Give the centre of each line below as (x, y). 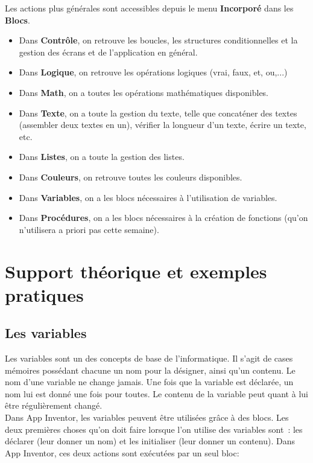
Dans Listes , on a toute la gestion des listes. (102, 157)
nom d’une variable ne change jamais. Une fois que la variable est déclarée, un (149, 382)
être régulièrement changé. (54, 405)
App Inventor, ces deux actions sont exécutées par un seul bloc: (122, 452)
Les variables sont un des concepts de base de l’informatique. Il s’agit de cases (149, 358)
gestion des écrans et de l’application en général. (108, 52)
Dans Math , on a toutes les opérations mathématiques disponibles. (144, 92)
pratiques (44, 294)
